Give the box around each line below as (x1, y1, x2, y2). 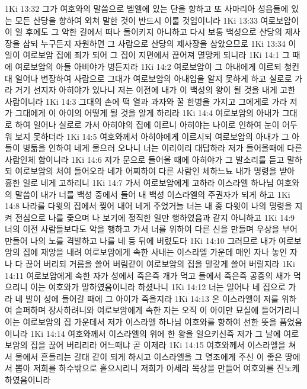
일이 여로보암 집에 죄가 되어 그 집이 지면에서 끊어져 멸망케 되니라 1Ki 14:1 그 (5, 49, 290, 61)
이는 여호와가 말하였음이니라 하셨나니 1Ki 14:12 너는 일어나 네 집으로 (30, 281, 286, 293)
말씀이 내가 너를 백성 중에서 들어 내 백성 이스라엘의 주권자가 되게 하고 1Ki (15, 188, 290, 200)
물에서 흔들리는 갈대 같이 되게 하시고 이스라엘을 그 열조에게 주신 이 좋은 (15, 350, 283, 362)
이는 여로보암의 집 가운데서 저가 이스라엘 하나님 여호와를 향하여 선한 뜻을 (5, 316, 277, 328)
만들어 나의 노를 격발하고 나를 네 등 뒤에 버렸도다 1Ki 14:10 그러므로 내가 (5, 234, 276, 246)
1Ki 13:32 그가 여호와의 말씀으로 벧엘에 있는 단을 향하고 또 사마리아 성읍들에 (5, 2, 289, 14)
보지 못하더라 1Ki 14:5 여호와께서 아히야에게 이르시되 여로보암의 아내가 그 (15, 130, 289, 142)
